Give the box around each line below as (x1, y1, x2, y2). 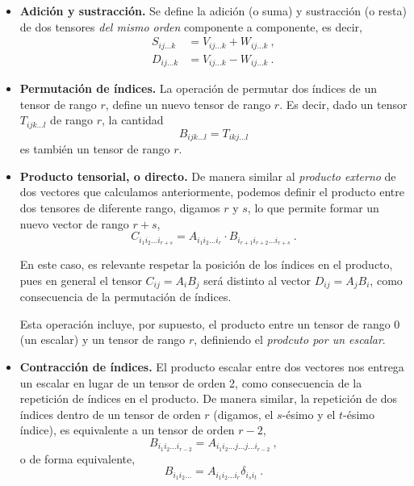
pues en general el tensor (19, 271, 142, 288)
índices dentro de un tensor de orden (19, 405, 201, 422)
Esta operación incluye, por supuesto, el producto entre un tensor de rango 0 (19, 315, 400, 332)
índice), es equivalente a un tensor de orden (19, 421, 235, 438)
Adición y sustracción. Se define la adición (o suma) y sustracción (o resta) (19, 2, 407, 19)
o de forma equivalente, (19, 450, 136, 467)
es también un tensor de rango (19, 140, 170, 157)
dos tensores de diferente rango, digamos (19, 199, 220, 216)
